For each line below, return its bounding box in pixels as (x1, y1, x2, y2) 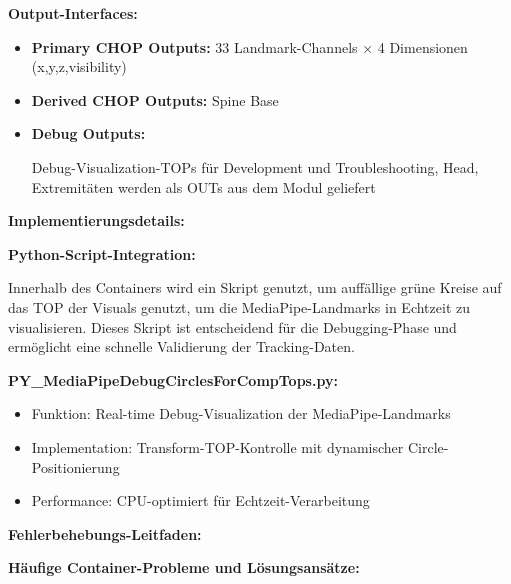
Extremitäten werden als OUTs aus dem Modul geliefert (31, 176, 376, 197)
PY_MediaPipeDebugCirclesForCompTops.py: (8, 369, 338, 390)
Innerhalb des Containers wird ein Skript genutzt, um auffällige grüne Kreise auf (8, 277, 502, 298)
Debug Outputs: (31, 123, 146, 144)
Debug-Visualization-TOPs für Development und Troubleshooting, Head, (31, 156, 479, 177)
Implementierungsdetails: (8, 210, 185, 231)
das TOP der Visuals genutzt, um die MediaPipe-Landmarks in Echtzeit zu (8, 296, 470, 317)
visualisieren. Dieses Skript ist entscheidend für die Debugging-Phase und (8, 316, 457, 337)
